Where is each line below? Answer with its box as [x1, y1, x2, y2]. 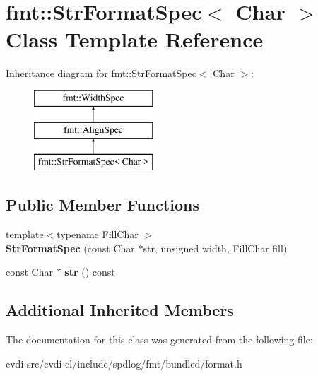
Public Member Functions [6, 194, 199, 216]
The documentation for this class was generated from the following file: [6, 332, 313, 347]
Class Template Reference [6, 25, 264, 54]
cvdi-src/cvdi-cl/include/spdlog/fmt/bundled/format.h [6, 356, 242, 370]
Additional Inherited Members [6, 299, 234, 321]
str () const [64, 264, 115, 279]
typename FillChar [57, 227, 139, 242]
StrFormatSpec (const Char [6, 240, 135, 255]
